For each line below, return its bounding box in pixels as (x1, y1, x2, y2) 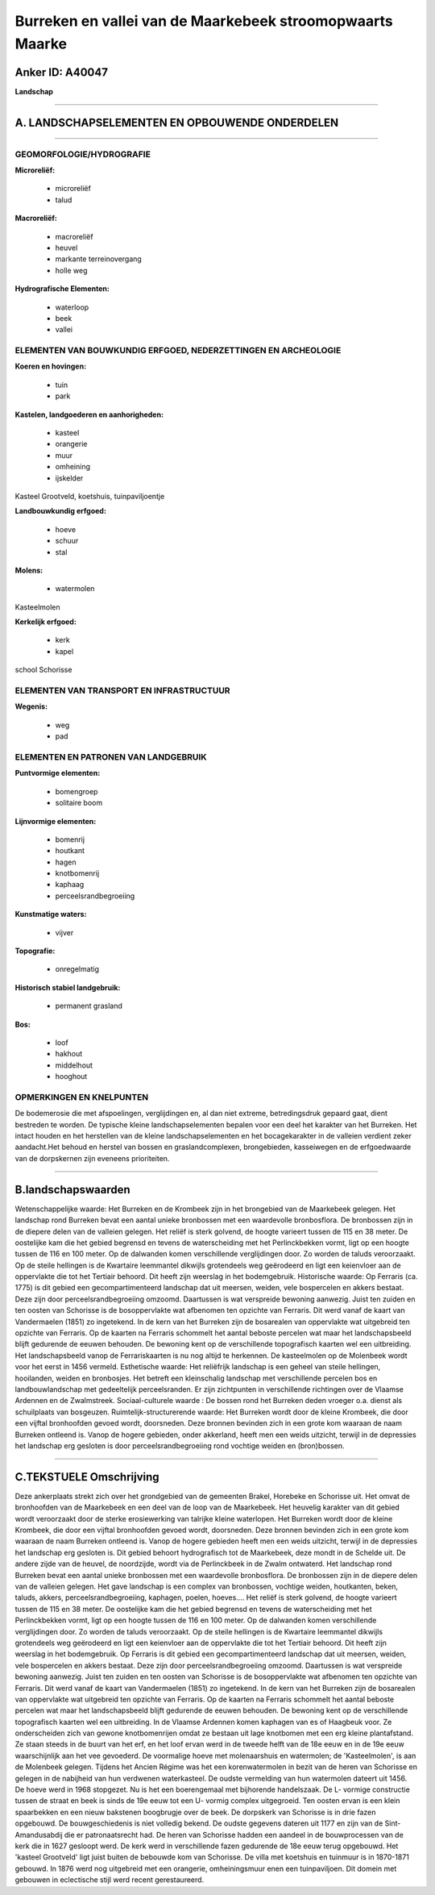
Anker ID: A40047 (14, 65, 109, 79)
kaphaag (55, 880, 85, 889)
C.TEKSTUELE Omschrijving (14, 1470, 160, 1484)
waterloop (55, 302, 89, 312)
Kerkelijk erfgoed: (14, 617, 77, 627)
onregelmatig (55, 964, 100, 974)
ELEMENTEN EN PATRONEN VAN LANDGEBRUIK (14, 751, 207, 762)
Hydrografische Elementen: (14, 284, 110, 294)
